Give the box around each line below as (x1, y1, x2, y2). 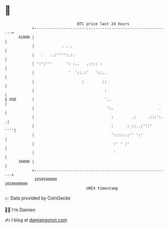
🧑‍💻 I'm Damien (5, 207, 36, 213)
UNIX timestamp (86, 185, 118, 191)
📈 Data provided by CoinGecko (5, 195, 71, 201)
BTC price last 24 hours (77, 21, 130, 26)
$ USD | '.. (5, 96, 112, 102)
